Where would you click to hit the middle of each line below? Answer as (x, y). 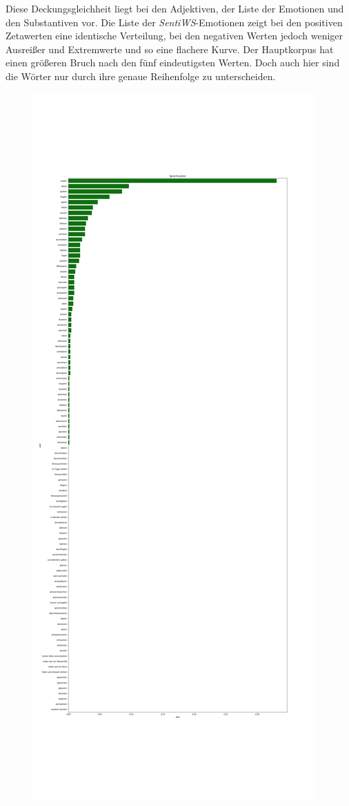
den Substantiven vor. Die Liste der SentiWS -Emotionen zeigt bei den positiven (174, 22)
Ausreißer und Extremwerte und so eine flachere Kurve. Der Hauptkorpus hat (170, 49)
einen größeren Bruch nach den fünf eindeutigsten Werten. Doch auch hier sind (173, 63)
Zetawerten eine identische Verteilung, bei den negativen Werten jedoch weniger (174, 36)
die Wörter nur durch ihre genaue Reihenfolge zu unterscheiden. (141, 76)
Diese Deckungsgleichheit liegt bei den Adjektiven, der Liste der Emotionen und (175, 8)
